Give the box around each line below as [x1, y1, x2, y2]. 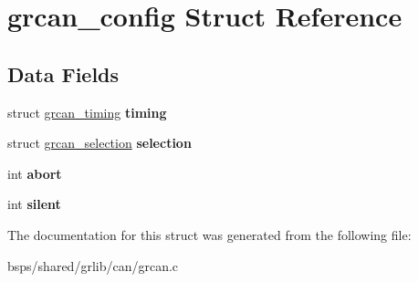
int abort [7, 163, 62, 183]
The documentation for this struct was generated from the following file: [7, 225, 412, 244]
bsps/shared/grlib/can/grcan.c [7, 256, 179, 275]
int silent [7, 194, 61, 214]
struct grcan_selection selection [7, 133, 192, 152]
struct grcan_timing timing [7, 102, 167, 121]
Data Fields [7, 59, 120, 88]
